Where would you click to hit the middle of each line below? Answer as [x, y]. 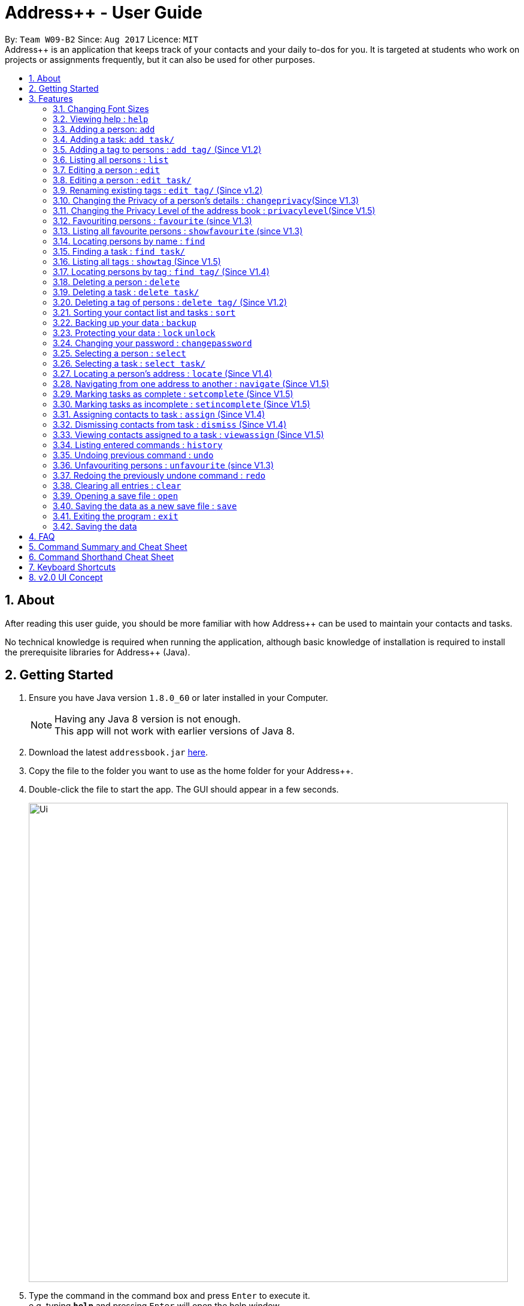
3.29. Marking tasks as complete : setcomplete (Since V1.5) [173, 394]
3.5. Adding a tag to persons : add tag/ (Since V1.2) [157, 149]
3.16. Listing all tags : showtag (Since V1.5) [137, 261]
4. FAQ [42, 536]
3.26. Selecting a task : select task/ [129, 363]
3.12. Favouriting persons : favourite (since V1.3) [152, 220]
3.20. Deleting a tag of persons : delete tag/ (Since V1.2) [170, 302]
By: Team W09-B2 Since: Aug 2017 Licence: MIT [102, 39]
